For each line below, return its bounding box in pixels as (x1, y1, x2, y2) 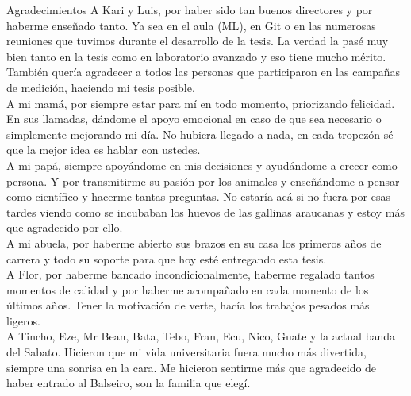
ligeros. (6, 312, 40, 329)
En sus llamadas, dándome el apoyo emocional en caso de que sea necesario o (6, 110, 382, 127)
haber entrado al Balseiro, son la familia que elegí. (6, 375, 251, 391)
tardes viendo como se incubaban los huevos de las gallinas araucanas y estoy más (6, 203, 405, 220)
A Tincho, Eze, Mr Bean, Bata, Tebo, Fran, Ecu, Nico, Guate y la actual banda (6, 328, 395, 344)
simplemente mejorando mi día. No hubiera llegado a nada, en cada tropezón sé (6, 125, 394, 142)
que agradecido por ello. (6, 219, 123, 236)
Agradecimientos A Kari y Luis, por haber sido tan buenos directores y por (6, 2, 373, 17)
